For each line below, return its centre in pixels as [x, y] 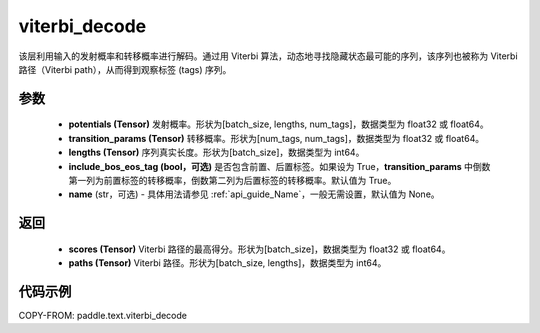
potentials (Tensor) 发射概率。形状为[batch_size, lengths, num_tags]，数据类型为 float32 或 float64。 [278, 124]
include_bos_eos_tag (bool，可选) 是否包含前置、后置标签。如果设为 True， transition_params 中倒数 [279, 166]
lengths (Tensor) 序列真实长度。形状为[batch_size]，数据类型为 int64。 [216, 152]
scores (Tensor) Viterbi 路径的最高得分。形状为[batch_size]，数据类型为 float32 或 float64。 [259, 249]
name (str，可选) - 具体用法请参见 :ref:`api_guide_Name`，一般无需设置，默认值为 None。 [254, 194]
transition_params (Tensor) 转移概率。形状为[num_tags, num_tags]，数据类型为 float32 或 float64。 [276, 138]
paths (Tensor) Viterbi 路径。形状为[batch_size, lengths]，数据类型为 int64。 [227, 263]
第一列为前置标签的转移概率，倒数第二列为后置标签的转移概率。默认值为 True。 [232, 180]
